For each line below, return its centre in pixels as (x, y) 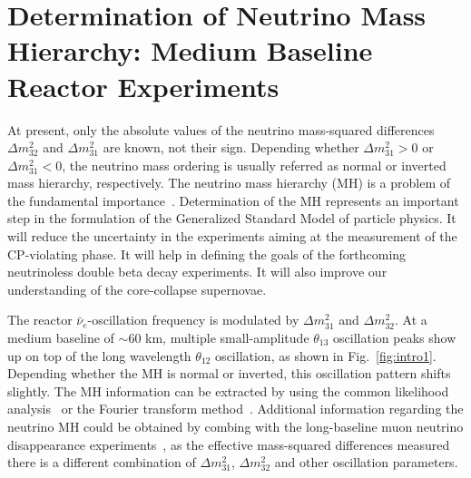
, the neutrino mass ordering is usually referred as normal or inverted (254, 165)
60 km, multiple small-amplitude (219, 338)
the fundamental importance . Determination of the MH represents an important (233, 200)
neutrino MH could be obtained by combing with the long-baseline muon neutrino (235, 426)
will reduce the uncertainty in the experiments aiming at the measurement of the (232, 236)
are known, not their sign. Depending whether (231, 147)
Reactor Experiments (143, 86)
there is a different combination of (102, 462)
